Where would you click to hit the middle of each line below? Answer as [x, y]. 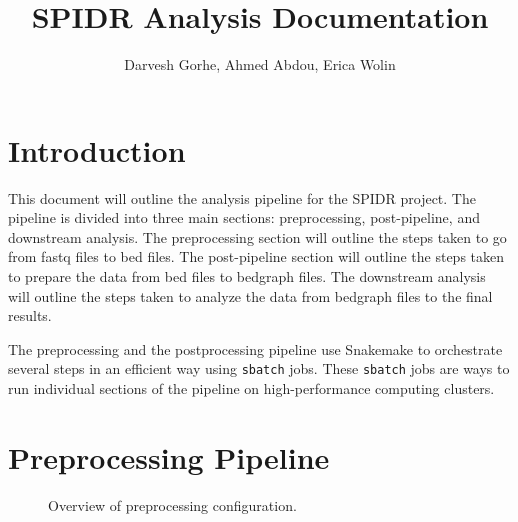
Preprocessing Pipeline [169, 456]
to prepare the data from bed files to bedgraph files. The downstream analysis [247, 276]
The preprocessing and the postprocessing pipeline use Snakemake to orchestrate [255, 348]
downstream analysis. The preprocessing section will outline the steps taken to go [257, 236]
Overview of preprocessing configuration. [172, 504]
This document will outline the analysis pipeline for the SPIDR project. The [242, 197]
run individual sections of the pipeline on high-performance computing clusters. [251, 388]
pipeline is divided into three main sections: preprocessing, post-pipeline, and [244, 217]
